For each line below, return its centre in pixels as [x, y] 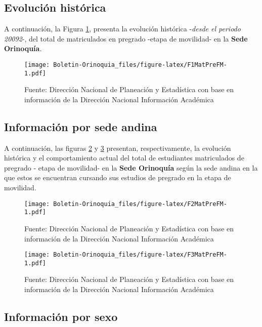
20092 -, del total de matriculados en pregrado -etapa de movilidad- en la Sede [126, 38]
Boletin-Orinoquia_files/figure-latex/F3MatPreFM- [140, 255]
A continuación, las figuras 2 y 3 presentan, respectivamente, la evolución [118, 148]
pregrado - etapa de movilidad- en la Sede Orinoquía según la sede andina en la [131, 167]
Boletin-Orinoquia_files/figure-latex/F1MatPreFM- [140, 65]
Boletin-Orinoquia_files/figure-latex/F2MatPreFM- [140, 204]
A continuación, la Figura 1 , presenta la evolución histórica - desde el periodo [122, 29]
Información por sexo [61, 317]
